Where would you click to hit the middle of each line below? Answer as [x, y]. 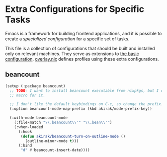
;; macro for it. [28, 95]
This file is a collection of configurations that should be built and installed [80, 48]
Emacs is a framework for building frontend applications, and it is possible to [83, 33]
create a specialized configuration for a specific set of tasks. [67, 39]
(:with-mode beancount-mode [39, 118]
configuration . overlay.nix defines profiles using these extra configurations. [82, 59]
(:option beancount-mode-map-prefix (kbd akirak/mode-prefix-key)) [81, 109]
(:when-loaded [29, 127]
